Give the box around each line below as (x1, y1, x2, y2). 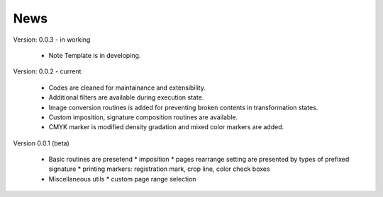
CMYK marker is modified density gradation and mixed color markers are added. (48, 123, 284, 131)
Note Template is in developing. (48, 51, 141, 59)
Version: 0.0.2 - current (13, 67, 82, 76)
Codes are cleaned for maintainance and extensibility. (48, 83, 206, 92)
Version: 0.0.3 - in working (13, 35, 91, 44)
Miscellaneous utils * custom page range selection (48, 174, 196, 183)
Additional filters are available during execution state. (48, 93, 204, 102)
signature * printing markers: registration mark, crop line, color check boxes (48, 165, 270, 173)
